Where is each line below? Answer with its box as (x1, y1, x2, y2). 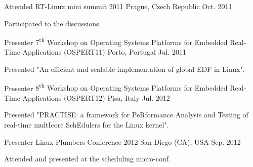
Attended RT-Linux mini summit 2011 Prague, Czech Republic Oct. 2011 (4, 1, 232, 11)
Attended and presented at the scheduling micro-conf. (4, 153, 171, 164)
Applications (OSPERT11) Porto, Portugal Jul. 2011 (22, 47, 186, 57)
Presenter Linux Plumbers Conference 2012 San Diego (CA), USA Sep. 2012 (4, 136, 241, 147)
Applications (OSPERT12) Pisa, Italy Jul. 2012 (22, 92, 170, 103)
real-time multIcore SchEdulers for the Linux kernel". (4, 119, 169, 130)
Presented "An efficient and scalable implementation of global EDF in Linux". (4, 64, 245, 74)
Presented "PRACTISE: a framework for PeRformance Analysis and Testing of (4, 109, 248, 120)
